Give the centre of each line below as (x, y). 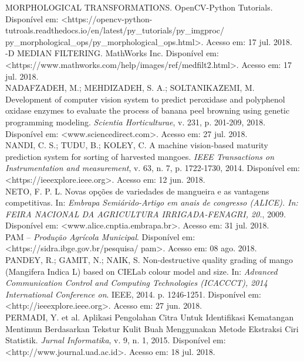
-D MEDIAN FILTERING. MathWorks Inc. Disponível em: (112, 53)
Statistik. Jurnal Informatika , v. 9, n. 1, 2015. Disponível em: (116, 340)
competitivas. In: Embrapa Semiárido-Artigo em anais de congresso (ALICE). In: (152, 202)
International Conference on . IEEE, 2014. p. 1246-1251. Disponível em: (133, 294)
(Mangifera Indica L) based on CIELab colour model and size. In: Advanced (141, 271)
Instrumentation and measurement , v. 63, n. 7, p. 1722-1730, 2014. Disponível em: (153, 168)
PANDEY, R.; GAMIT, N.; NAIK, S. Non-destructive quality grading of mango (149, 260)
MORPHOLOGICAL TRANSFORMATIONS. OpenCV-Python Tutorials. (139, 7)
